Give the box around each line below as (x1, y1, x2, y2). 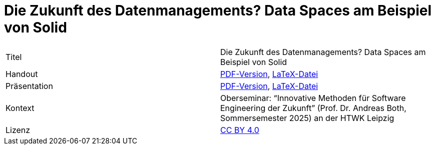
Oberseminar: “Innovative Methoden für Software (220, 92, 406, 103)
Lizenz (6, 124, 31, 135)
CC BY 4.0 (220, 124, 259, 135)
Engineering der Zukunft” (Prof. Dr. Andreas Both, (220, 102, 406, 113)
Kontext (6, 102, 35, 113)
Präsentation (6, 80, 53, 91)
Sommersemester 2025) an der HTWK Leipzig (220, 112, 394, 123)
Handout (6, 68, 38, 79)
